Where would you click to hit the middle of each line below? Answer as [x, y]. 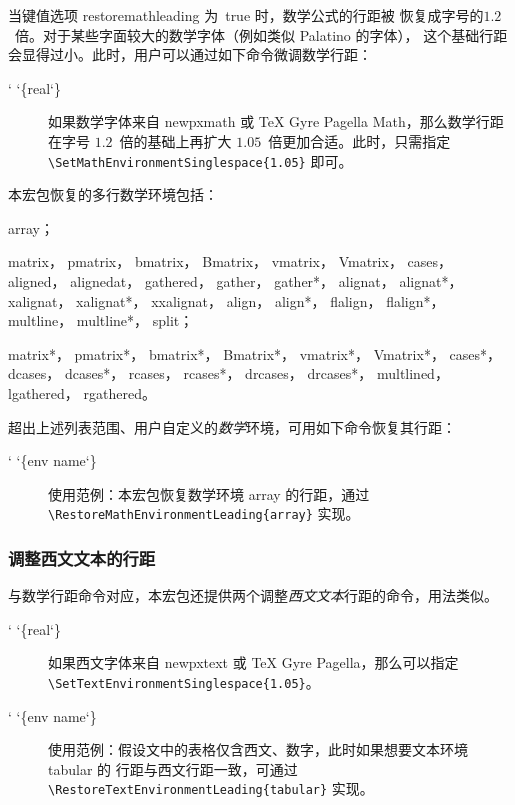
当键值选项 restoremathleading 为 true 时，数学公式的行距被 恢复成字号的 [246, 15]
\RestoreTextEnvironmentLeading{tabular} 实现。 [211, 788]
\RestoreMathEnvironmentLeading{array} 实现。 [204, 513]
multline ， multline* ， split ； [101, 320]
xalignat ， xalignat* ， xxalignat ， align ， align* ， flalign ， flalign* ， [226, 300]
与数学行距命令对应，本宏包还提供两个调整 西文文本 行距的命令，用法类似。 [253, 595]
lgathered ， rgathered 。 [82, 392]
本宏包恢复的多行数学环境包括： [113, 194]
